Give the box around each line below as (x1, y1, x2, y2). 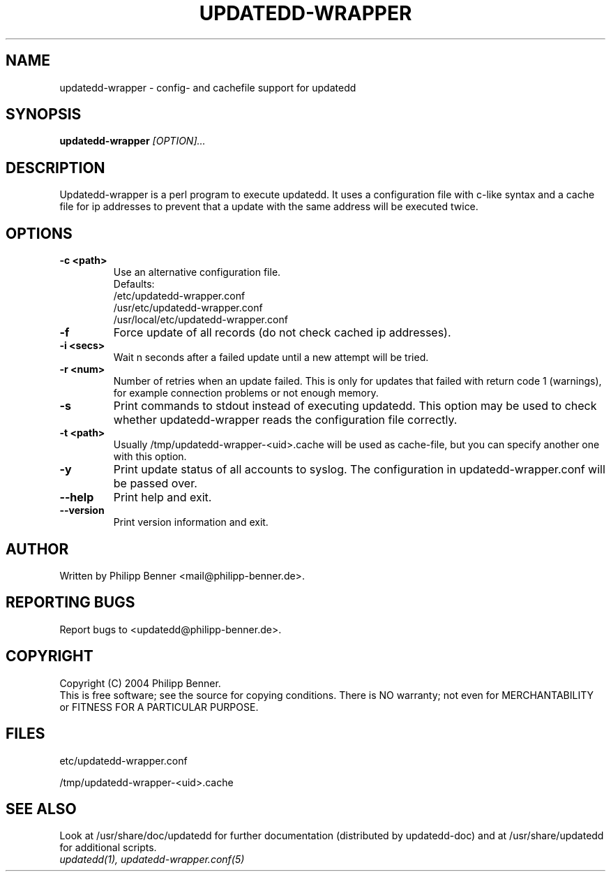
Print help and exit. (113, 490, 212, 505)
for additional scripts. (59, 841, 157, 854)
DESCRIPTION (6, 159, 105, 177)
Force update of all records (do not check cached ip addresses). (113, 325, 451, 340)
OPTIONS (6, 224, 73, 242)
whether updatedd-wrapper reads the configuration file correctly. (113, 413, 458, 427)
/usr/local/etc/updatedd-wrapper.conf (113, 314, 288, 326)
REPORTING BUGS (6, 594, 135, 612)
